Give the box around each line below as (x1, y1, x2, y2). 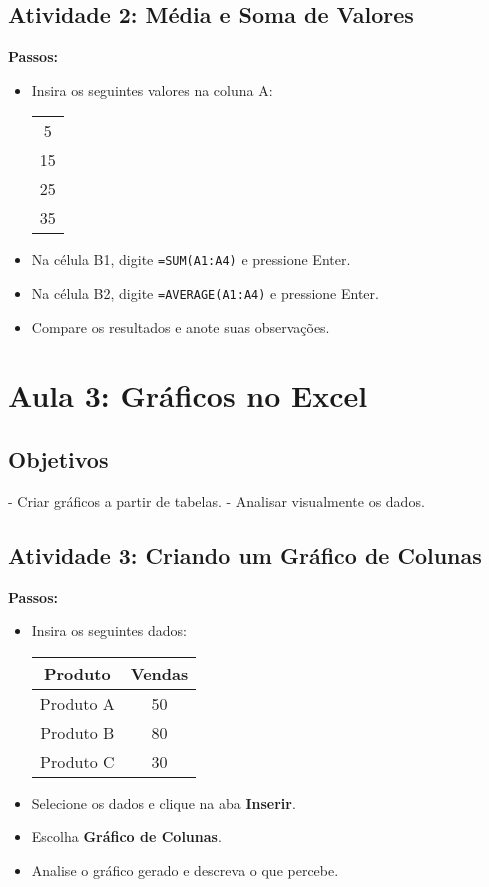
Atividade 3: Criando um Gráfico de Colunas (8, 539, 482, 570)
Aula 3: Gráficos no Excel (8, 375, 368, 416)
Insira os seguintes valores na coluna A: (31, 79, 273, 100)
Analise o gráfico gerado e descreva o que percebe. (31, 860, 339, 881)
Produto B (40, 720, 115, 744)
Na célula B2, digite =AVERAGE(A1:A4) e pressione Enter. (31, 283, 379, 304)
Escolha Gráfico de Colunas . (31, 826, 222, 847)
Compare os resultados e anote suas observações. (31, 316, 330, 337)
